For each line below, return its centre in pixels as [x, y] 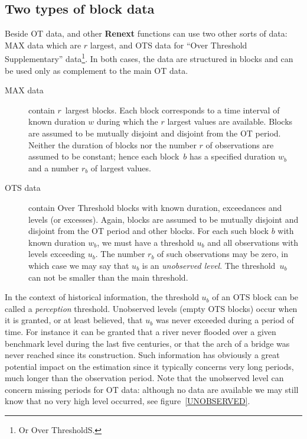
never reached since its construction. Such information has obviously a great [142, 355]
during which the [127, 121]
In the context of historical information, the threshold [102, 297]
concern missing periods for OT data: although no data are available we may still [152, 389]
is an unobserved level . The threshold [209, 265]
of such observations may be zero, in [223, 254]
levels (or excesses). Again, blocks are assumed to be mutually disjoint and [164, 219]
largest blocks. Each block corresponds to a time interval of [172, 110]
